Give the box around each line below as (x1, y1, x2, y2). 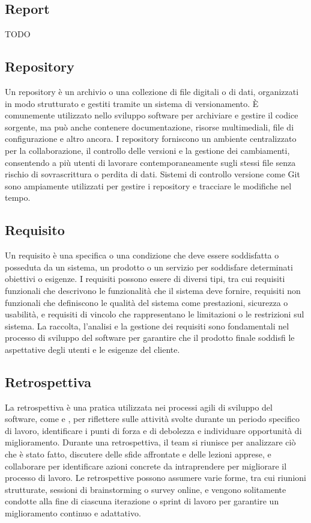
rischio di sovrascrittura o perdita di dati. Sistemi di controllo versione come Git (5, 168, 300, 180)
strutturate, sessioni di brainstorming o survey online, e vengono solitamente (5, 483, 286, 495)
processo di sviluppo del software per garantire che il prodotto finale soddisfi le (5, 331, 295, 344)
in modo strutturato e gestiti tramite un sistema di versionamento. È (5, 97, 259, 109)
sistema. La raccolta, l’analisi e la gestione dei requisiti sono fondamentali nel (5, 319, 289, 332)
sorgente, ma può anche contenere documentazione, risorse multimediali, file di (5, 120, 294, 133)
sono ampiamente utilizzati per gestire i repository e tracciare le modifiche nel (5, 179, 292, 192)
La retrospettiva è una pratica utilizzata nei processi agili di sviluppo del (5, 400, 273, 413)
